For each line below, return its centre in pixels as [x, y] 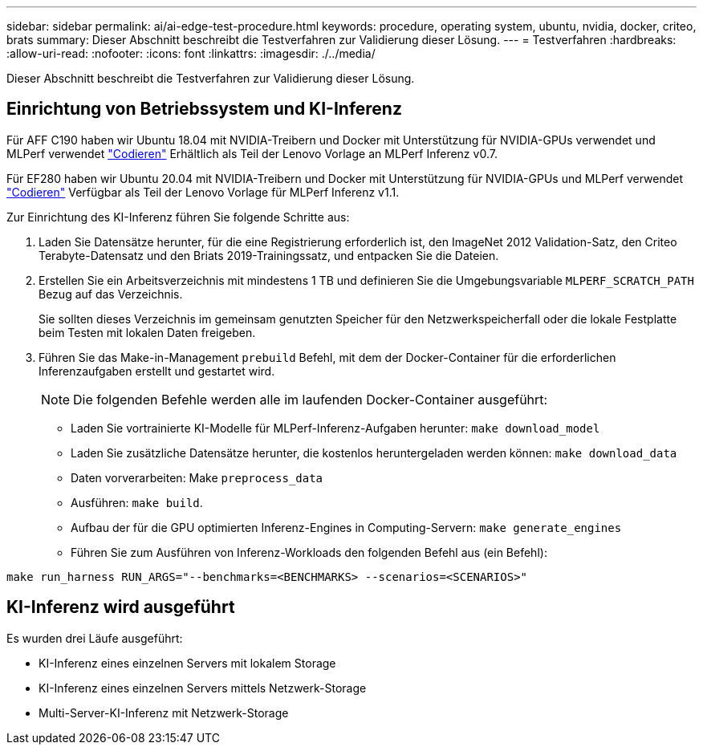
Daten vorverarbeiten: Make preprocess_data [197, 477]
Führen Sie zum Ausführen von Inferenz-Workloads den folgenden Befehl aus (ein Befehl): [309, 552]
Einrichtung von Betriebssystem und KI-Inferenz [204, 109]
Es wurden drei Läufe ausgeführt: [95, 638]
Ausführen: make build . [137, 502]
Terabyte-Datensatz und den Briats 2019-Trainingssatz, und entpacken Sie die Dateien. [269, 255]
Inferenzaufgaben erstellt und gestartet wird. [157, 371]
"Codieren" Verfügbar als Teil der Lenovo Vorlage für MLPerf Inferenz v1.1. [203, 192]
